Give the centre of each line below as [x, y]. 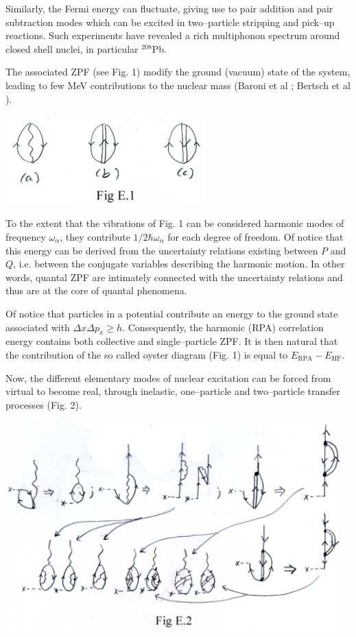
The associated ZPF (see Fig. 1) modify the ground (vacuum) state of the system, [178, 72]
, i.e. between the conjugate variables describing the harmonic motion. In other [179, 264]
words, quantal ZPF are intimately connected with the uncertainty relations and [174, 277]
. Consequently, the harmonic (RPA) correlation [223, 327]
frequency [26, 236]
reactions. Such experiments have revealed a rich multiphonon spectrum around [173, 35]
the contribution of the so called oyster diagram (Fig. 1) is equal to [147, 354]
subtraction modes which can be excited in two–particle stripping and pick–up [170, 22]
